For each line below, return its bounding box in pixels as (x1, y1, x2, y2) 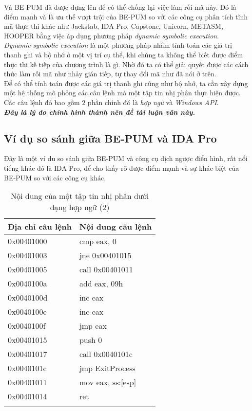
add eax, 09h (79, 278, 123, 289)
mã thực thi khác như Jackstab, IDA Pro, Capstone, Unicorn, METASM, (4, 21, 223, 31)
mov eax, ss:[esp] (79, 376, 136, 388)
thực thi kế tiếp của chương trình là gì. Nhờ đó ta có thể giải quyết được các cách (4, 59, 249, 69)
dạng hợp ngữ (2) (50, 201, 110, 213)
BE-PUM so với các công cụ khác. (4, 172, 106, 182)
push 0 (79, 334, 102, 346)
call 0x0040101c (79, 348, 133, 360)
